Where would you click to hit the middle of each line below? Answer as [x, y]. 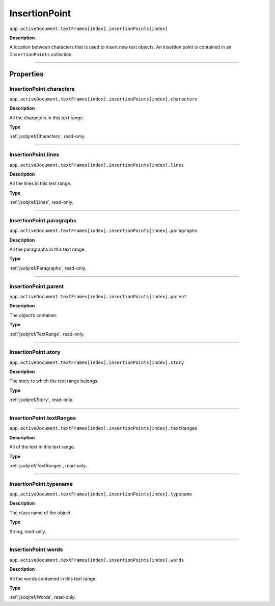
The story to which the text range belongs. [54, 381]
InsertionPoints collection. [41, 54]
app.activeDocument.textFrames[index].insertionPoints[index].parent [98, 296]
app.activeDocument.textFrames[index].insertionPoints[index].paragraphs [104, 231]
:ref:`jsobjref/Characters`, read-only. [48, 136]
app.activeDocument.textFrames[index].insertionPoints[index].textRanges [104, 428]
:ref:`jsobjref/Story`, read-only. [42, 400]
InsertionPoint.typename [41, 484]
